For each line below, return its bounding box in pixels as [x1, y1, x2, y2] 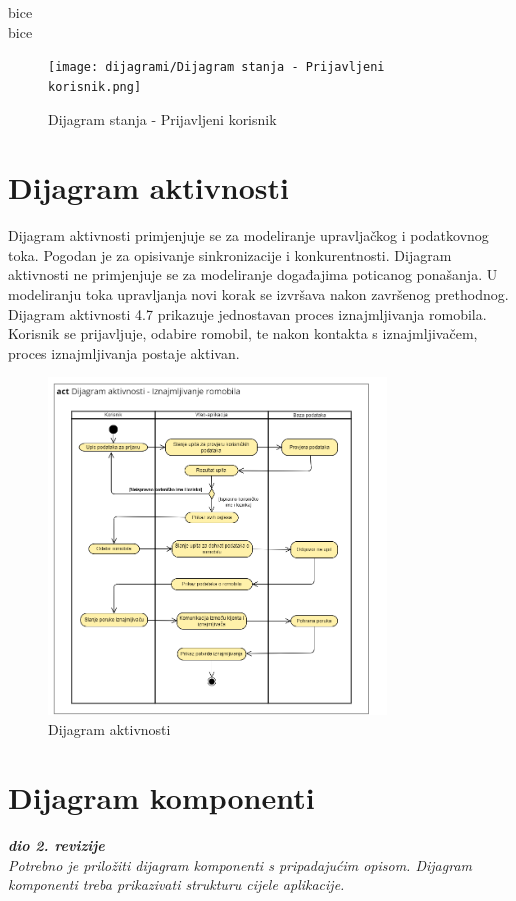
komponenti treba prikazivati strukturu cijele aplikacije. [8, 874, 345, 895]
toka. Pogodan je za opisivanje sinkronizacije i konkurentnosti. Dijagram [8, 244, 452, 265]
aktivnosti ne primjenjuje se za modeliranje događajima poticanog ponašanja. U [8, 264, 498, 285]
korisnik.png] [48, 79, 142, 94]
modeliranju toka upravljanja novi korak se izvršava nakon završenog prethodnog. [8, 284, 509, 304]
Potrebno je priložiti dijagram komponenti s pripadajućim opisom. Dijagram [8, 854, 472, 875]
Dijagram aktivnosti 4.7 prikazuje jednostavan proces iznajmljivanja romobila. [8, 303, 487, 324]
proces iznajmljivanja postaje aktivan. [8, 342, 240, 363]
